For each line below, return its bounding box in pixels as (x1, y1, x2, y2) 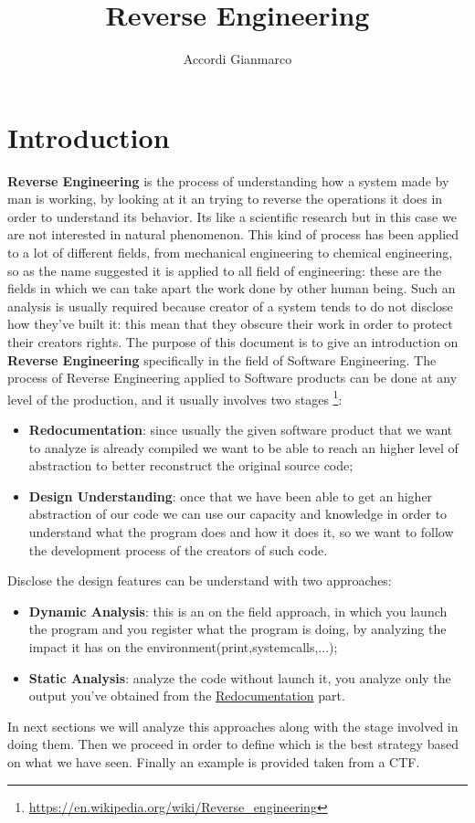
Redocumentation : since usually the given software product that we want (28, 420, 453, 439)
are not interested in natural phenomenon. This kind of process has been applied (7, 225, 459, 244)
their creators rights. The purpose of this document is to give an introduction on (7, 332, 459, 351)
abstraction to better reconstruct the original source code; (28, 456, 354, 475)
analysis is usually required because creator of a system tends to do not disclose (7, 296, 453, 315)
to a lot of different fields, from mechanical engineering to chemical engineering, (7, 243, 453, 262)
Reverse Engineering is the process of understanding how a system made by (7, 171, 449, 190)
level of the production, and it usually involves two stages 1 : (7, 386, 343, 408)
